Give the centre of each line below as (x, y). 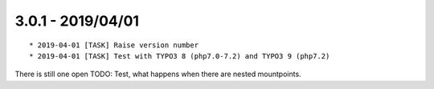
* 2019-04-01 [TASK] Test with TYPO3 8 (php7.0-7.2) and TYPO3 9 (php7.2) (180, 56)
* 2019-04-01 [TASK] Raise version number (114, 45)
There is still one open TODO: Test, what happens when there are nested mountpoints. (158, 74)
